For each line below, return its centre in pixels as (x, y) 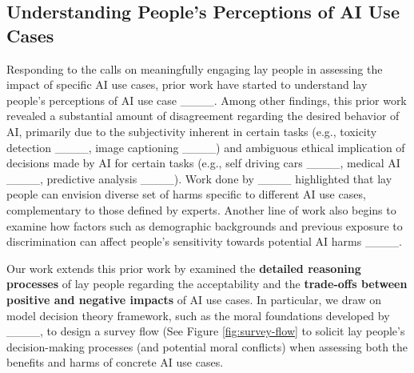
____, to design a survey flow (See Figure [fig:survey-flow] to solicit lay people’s (206, 331)
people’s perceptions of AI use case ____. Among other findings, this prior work (207, 100)
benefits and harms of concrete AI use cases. (115, 362)
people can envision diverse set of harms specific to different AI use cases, (186, 194)
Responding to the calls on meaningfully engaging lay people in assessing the (195, 68)
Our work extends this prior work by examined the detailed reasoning (184, 268)
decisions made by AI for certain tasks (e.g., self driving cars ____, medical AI (203, 163)
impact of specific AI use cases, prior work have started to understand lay (187, 84)
